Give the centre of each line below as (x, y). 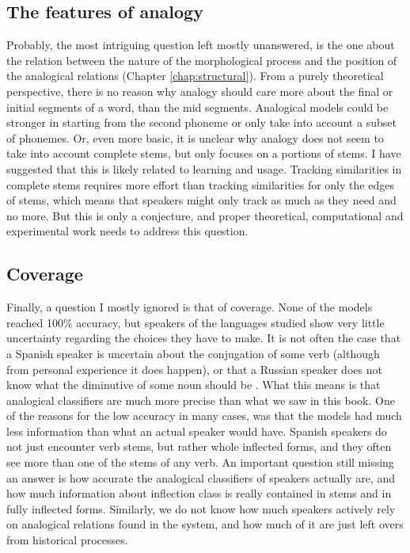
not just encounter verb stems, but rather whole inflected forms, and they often (199, 446)
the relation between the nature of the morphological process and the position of (202, 60)
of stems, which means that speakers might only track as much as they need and (201, 200)
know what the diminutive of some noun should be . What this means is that (194, 385)
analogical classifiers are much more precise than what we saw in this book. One (201, 400)
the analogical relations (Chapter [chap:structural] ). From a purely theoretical (195, 76)
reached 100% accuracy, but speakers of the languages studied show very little (196, 322)
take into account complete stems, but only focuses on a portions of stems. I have (204, 153)
